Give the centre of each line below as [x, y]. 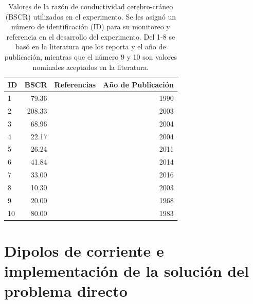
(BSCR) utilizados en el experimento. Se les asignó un [91, 16]
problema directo [66, 291]
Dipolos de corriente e [84, 250]
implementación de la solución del [127, 271]
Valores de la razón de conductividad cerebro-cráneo [91, 6]
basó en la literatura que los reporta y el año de [91, 47]
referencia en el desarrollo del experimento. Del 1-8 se [91, 36]
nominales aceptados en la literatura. [91, 67]
